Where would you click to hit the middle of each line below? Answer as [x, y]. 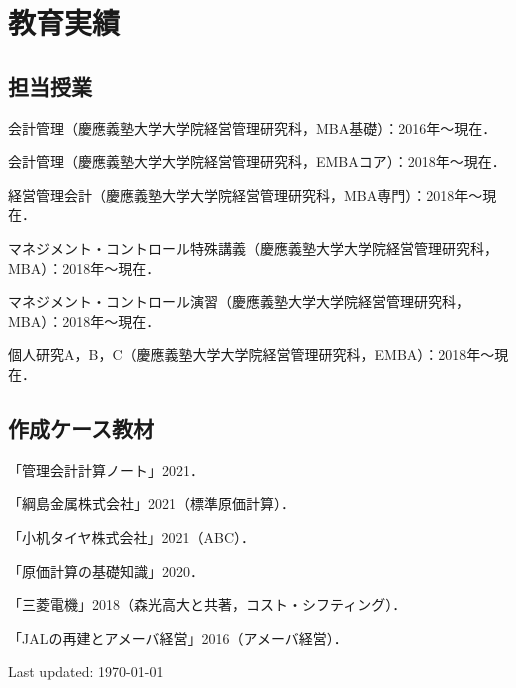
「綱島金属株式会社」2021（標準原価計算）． [151, 503]
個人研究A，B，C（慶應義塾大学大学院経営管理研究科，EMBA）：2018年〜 [251, 354]
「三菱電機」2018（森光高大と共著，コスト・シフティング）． [207, 604]
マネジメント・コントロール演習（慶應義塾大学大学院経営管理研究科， [239, 301]
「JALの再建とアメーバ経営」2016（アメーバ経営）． [178, 637]
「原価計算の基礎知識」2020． [106, 570]
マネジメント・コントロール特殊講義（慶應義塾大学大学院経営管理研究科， [253, 247]
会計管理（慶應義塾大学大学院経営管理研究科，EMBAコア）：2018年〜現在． [257, 161]
